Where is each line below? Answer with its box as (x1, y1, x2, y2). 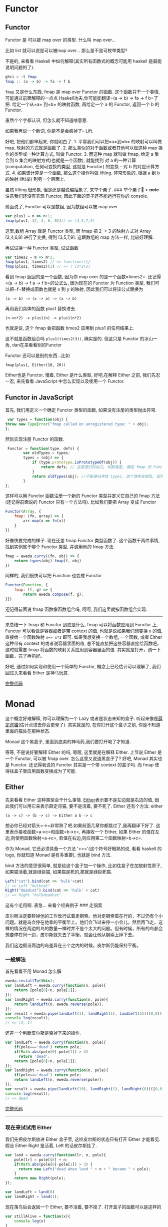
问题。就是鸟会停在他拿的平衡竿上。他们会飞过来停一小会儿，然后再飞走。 (5, 919, 158, 925)
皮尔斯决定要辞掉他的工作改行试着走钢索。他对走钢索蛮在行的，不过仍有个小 (5, 913, 163, 919)
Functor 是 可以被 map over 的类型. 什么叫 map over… (5, 37, 116, 43)
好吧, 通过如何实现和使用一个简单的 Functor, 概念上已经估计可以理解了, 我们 (5, 663, 161, 669)
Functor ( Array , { (5, 509, 41, 514)
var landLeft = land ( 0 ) (5, 1189, 55, 1194)
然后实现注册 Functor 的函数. (5, 436, 64, 442)
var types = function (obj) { (7, 417, 68, 422)
